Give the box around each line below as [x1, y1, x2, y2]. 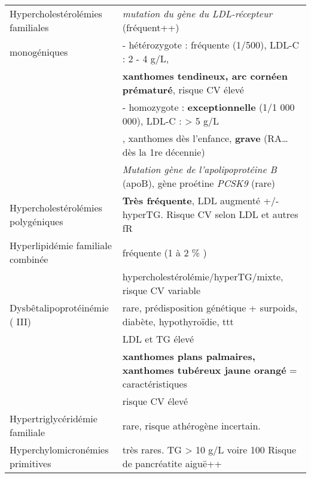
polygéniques [10, 214, 63, 228]
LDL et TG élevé [122, 332, 194, 346]
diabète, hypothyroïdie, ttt [122, 314, 234, 328]
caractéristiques [122, 377, 187, 391]
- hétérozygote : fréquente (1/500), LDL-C [122, 38, 300, 52]
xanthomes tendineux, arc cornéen [122, 69, 288, 83]
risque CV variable [122, 283, 201, 297]
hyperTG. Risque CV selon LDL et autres [122, 207, 298, 221]
